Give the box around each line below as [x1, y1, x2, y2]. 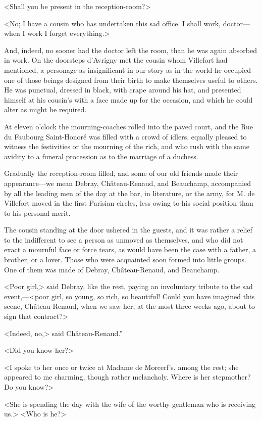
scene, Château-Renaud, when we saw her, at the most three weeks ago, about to [4, 301, 255, 311]
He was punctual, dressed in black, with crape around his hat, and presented [4, 84, 241, 95]
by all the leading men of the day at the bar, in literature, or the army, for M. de [4, 188, 255, 198]
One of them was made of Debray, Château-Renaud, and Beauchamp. [4, 264, 220, 274]
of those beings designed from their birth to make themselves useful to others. [17, 74, 258, 85]
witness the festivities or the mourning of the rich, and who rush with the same [4, 141, 249, 152]
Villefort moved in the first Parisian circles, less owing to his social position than [4, 198, 253, 208]
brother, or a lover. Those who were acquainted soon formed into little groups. [4, 254, 247, 265]
